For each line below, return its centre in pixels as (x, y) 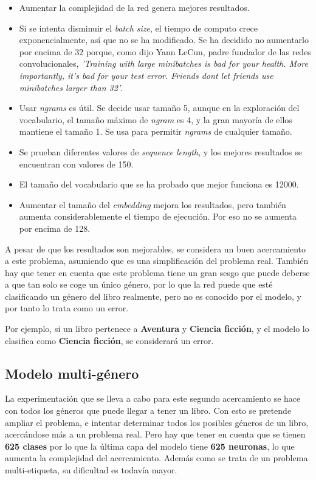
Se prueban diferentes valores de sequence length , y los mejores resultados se (160, 151)
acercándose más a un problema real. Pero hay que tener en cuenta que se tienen (155, 434)
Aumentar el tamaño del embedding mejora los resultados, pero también (153, 204)
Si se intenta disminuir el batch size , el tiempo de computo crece (138, 28)
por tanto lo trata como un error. (67, 308)
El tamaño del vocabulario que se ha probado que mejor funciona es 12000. (159, 184)
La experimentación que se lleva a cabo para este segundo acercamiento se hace (153, 398)
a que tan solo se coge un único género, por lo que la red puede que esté (139, 284)
